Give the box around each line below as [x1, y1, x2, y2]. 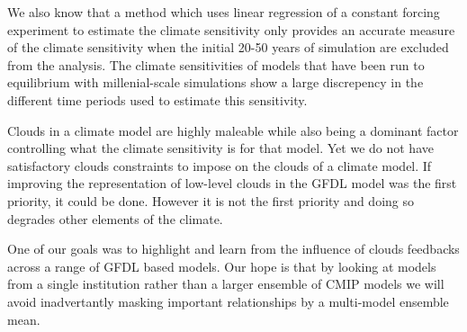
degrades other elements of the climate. [7, 209, 223, 228]
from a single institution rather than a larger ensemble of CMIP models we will [7, 274, 445, 293]
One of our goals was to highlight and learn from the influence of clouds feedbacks [7, 239, 460, 258]
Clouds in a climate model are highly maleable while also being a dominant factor [7, 121, 459, 139]
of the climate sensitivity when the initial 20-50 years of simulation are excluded [7, 38, 449, 57]
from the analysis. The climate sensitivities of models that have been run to [7, 55, 425, 74]
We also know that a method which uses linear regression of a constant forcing [7, 3, 440, 21]
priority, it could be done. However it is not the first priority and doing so [7, 191, 415, 210]
